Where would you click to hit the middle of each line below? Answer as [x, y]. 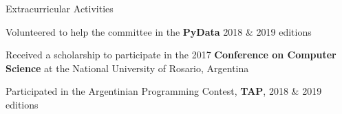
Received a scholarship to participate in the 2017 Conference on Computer [171, 55]
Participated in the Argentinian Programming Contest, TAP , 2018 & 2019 [164, 91]
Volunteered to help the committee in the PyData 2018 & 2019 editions [159, 31]
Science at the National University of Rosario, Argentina [127, 68]
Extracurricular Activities [60, 8]
